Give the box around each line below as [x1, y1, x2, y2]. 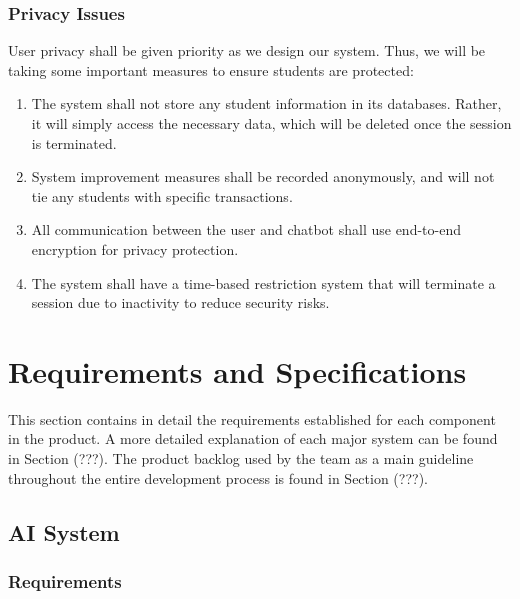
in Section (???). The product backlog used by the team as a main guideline [8, 448, 474, 469]
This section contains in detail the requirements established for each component [8, 408, 496, 429]
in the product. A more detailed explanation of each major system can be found [8, 428, 498, 449]
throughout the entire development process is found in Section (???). [8, 467, 428, 488]
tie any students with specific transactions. [31, 185, 293, 206]
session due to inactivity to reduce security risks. [31, 292, 330, 313]
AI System [8, 516, 120, 547]
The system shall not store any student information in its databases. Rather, [31, 93, 502, 114]
